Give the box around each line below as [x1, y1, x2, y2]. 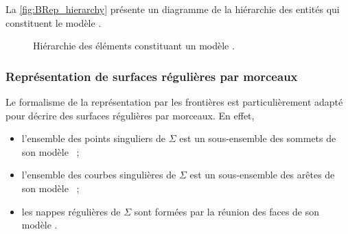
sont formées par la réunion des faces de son [134, 204, 320, 218]
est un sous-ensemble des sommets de [179, 131, 336, 145]
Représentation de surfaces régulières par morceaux [5, 67, 298, 84]
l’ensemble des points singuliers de [21, 131, 166, 145]
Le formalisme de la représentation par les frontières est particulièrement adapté [5, 95, 343, 108]
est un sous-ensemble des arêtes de [189, 167, 335, 182]
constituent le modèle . [5, 15, 102, 30]
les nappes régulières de [21, 204, 121, 218]
